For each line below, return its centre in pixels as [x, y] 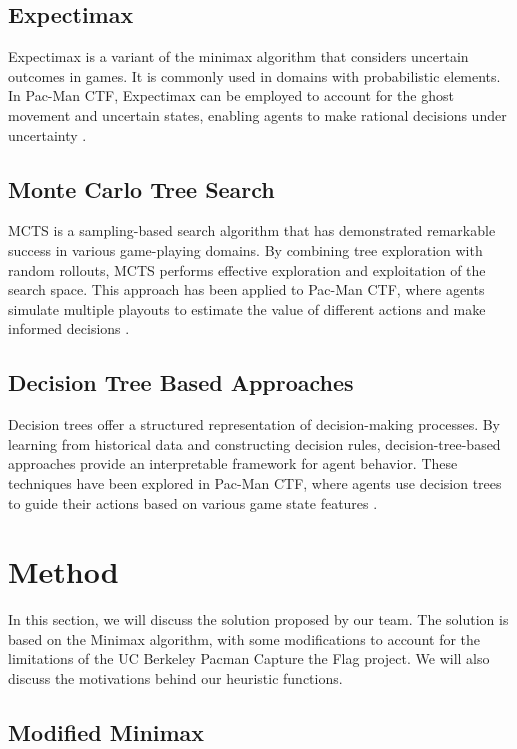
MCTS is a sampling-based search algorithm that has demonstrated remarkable [252, 230]
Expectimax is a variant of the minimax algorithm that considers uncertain [238, 56]
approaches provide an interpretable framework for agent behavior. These [233, 463]
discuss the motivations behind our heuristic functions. [175, 678]
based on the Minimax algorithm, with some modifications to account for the [244, 638]
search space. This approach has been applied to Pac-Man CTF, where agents [246, 289]
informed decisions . [69, 328]
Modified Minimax [106, 732]
